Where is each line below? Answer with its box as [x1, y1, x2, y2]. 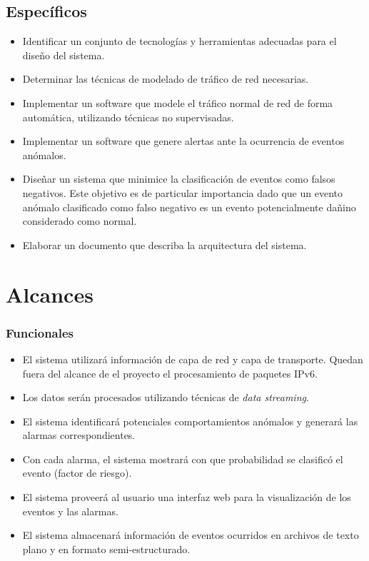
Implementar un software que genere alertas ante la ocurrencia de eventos [22, 133, 345, 148]
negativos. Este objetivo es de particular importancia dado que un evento [22, 185, 343, 200]
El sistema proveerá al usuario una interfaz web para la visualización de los [22, 490, 351, 505]
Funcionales [6, 323, 74, 341]
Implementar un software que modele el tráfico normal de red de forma [22, 95, 333, 110]
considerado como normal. [22, 213, 137, 228]
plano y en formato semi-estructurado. [22, 541, 191, 556]
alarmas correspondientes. [22, 428, 136, 443]
